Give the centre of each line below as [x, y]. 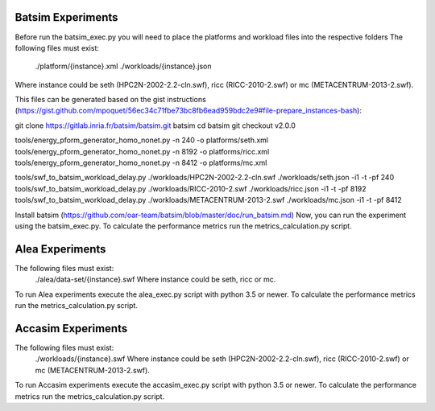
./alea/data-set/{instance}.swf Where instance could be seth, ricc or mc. [155, 279]
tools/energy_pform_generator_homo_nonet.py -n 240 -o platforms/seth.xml [142, 140]
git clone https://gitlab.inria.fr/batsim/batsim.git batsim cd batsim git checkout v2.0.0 [155, 125]
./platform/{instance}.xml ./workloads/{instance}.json [124, 66]
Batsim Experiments [66, 17]
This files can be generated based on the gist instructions [111, 100]
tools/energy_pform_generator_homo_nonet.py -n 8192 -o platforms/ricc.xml [142, 151]
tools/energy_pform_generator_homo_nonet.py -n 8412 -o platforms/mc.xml [141, 163]
